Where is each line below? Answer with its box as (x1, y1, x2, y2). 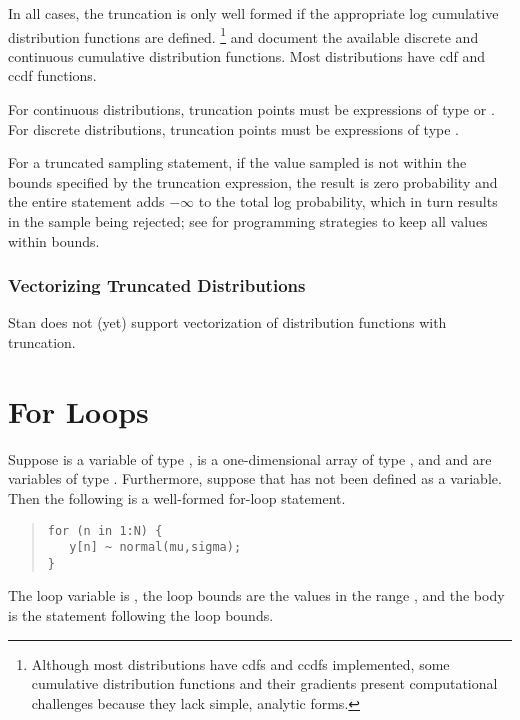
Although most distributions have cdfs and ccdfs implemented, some (31, 653, 450, 674)
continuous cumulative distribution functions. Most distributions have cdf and (8, 45, 486, 66)
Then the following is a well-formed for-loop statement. (8, 487, 346, 508)
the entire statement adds (8, 191, 165, 212)
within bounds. (8, 230, 100, 251)
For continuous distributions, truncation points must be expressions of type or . (8, 99, 495, 120)
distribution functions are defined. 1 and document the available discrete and (8, 23, 479, 47)
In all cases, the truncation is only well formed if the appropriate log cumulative (8, 3, 499, 23)
